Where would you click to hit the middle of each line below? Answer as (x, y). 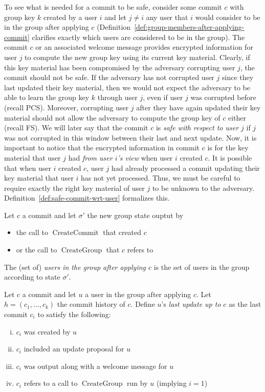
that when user (28, 168)
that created (122, 232)
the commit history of (91, 304)
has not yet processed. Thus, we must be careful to (161, 178)
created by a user (70, 17)
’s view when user (145, 157)
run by (137, 383)
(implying (171, 383)
